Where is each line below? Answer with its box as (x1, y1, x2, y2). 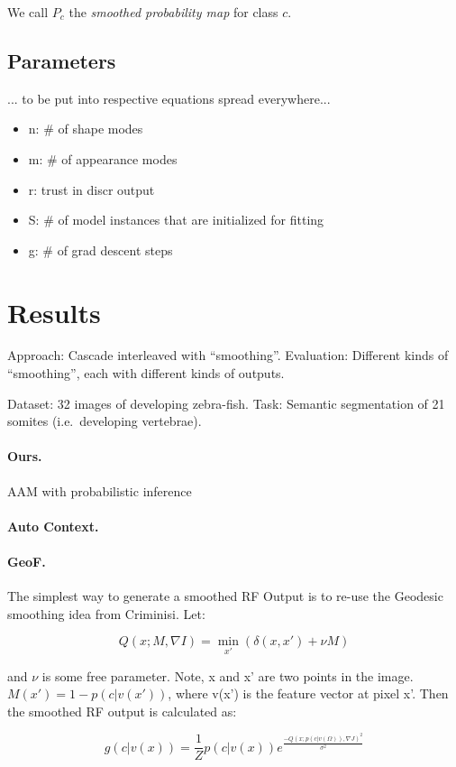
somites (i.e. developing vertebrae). (7, 411, 202, 430)
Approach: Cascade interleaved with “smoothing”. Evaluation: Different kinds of (7, 346, 449, 365)
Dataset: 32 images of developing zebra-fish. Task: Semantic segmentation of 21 (7, 393, 445, 412)
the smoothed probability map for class (68, 3, 278, 21)
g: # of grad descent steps (28, 240, 173, 259)
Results (7, 293, 101, 330)
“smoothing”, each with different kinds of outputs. (7, 364, 285, 383)
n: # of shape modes (28, 119, 143, 138)
